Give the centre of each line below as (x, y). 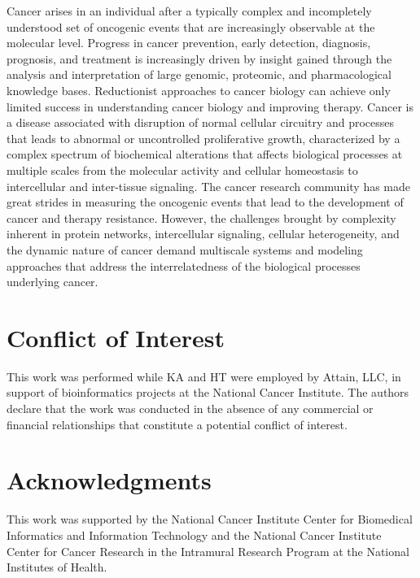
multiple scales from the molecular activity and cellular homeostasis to (182, 169)
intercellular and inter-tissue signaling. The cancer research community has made (209, 186)
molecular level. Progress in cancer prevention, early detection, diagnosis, (189, 43)
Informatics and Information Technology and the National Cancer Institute (194, 535)
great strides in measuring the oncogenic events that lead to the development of (205, 202)
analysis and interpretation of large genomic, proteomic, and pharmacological (199, 74)
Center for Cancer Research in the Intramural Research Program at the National (208, 551)
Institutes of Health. (57, 567)
